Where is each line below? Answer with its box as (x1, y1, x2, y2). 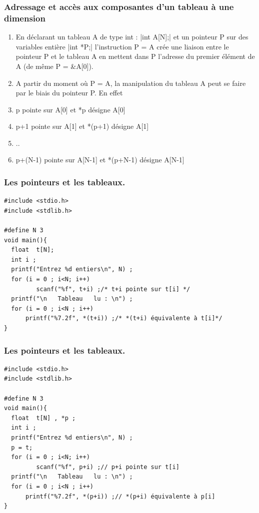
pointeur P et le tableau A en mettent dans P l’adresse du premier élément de (15, 51, 255, 61)
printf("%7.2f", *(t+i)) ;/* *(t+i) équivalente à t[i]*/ (25, 315, 222, 322)
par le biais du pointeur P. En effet (15, 87, 123, 98)
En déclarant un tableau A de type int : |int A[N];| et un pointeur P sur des (15, 31, 248, 42)
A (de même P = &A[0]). (15, 60, 93, 71)
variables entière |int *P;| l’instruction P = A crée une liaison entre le (15, 41, 229, 51)
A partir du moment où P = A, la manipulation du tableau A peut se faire (15, 77, 246, 88)
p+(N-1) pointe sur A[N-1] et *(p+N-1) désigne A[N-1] (15, 154, 184, 165)
